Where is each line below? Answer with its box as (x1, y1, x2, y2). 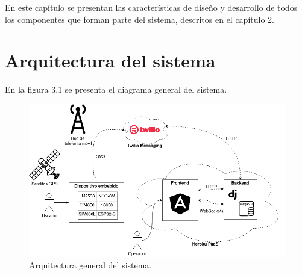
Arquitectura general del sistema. (29, 259, 152, 271)
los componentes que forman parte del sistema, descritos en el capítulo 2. (5, 13, 274, 25)
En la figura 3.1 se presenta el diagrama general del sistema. (5, 83, 227, 96)
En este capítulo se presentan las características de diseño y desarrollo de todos (5, 1, 298, 13)
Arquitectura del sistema (5, 48, 216, 73)
